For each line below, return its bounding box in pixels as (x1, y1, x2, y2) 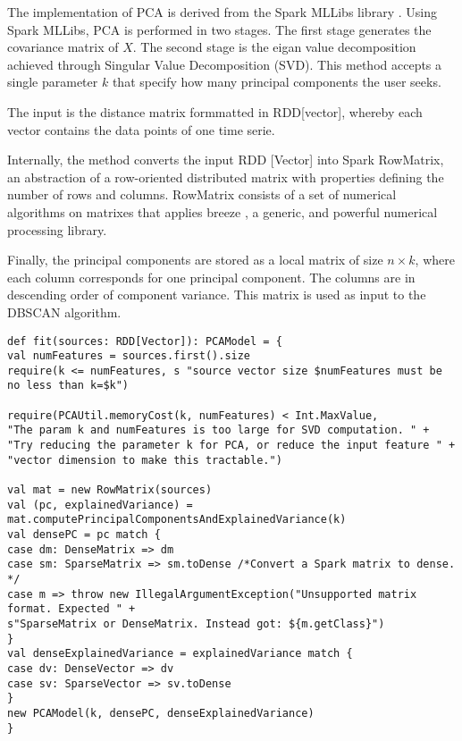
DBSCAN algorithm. (7, 302, 122, 321)
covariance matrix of (7, 38, 119, 56)
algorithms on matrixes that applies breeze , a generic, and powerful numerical (7, 202, 438, 221)
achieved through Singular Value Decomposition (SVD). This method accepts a (7, 55, 442, 73)
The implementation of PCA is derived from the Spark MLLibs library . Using (7, 3, 437, 21)
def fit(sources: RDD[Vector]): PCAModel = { (7, 334, 282, 348)
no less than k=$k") (7, 379, 130, 392)
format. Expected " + (7, 602, 136, 616)
